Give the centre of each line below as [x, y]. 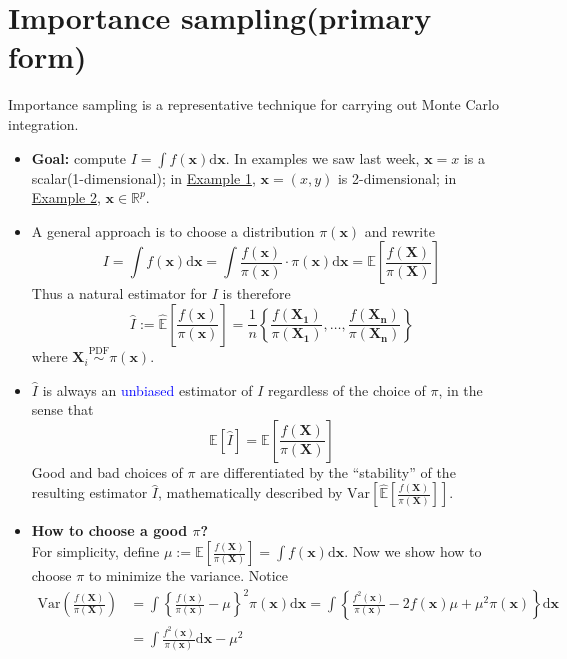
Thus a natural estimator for [119, 293]
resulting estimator [89, 492]
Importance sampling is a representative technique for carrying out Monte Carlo [253, 104]
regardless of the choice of [347, 389]
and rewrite [399, 230]
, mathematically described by [250, 492]
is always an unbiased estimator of [147, 389]
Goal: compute [79, 157]
